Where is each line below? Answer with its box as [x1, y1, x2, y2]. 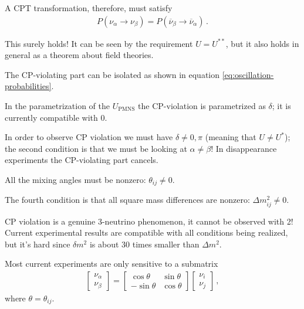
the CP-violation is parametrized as [138, 100, 266, 111]
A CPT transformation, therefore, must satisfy [5, 2, 173, 13]
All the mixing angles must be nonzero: [5, 173, 146, 185]
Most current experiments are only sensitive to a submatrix [5, 257, 218, 270]
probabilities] [5, 80, 52, 92]
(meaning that [205, 131, 256, 143]
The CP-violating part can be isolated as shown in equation [5, 68, 220, 80]
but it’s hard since [5, 237, 70, 250]
